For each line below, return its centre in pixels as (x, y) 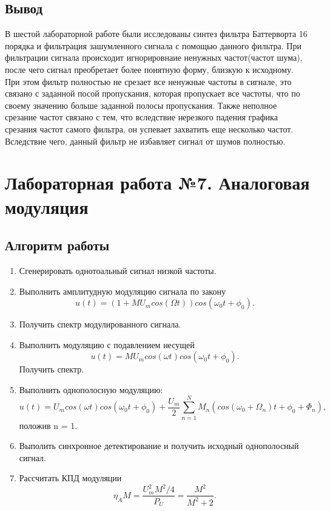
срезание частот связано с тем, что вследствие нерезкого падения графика (141, 117)
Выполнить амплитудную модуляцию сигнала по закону (122, 291)
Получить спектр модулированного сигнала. (100, 324)
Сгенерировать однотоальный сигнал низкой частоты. (118, 270)
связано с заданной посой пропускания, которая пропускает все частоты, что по (153, 93)
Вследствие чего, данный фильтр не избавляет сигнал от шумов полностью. (145, 141)
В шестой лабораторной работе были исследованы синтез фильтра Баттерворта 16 (156, 34)
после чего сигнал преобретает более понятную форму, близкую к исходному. (149, 69)
